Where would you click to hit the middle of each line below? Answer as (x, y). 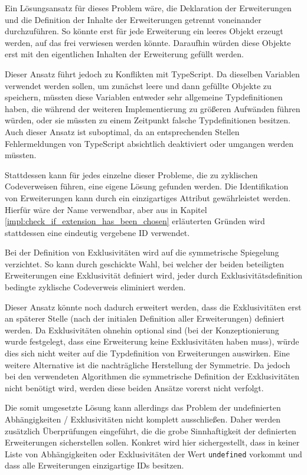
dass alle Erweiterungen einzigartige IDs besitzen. (94, 465)
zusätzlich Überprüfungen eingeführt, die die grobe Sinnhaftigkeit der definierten (151, 430)
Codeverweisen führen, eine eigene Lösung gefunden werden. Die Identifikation (147, 186)
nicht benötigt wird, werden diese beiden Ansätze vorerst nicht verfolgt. (134, 387)
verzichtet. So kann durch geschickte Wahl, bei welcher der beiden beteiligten (145, 263)
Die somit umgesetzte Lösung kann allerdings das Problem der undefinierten (143, 407)
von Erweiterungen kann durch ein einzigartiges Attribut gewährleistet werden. (148, 197)
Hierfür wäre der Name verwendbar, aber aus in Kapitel (106, 209)
